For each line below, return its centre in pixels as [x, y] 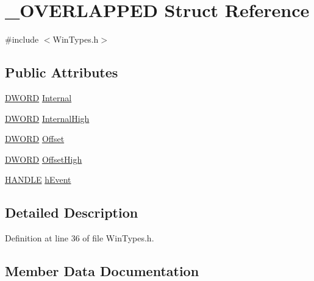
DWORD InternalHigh [47, 118]
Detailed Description [72, 212]
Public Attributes [62, 72]
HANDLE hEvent [38, 180]
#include [22, 39]
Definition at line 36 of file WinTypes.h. [80, 238]
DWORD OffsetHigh [44, 159]
